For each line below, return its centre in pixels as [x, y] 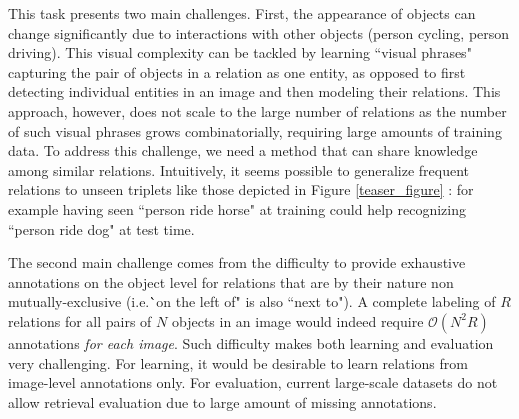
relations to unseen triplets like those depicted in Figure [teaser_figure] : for [241, 189]
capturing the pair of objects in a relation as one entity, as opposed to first [237, 71]
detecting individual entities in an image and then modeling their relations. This [254, 91]
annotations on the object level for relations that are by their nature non [231, 281]
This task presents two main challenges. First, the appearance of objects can [242, 13]
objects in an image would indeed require [297, 320]
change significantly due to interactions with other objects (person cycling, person [259, 32]
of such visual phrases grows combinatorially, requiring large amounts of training [255, 130]
